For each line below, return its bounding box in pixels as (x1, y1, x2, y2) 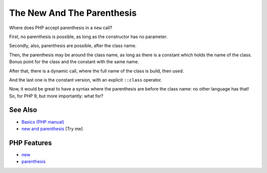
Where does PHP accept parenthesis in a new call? (9, 25, 112, 31)
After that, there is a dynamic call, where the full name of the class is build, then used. (9, 68, 184, 74)
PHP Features (9, 138, 52, 147)
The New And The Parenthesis (9, 7, 137, 18)
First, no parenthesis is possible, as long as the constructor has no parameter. (9, 34, 168, 40)
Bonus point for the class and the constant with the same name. (9, 59, 139, 65)
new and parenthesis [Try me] (21, 126, 83, 131)
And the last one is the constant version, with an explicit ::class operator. (9, 77, 162, 83)
